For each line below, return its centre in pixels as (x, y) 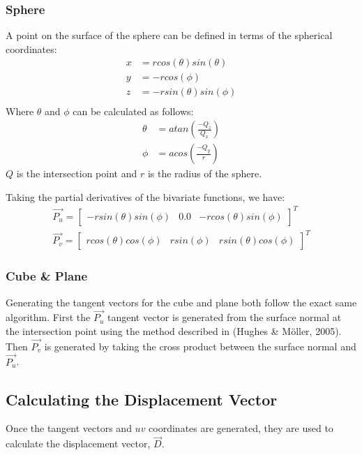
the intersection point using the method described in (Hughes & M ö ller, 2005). (174, 331)
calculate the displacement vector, (78, 443)
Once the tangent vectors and (69, 428)
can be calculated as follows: (133, 111)
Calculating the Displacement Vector (142, 399)
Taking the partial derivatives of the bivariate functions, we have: (145, 196)
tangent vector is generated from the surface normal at (225, 317)
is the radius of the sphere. (205, 173)
